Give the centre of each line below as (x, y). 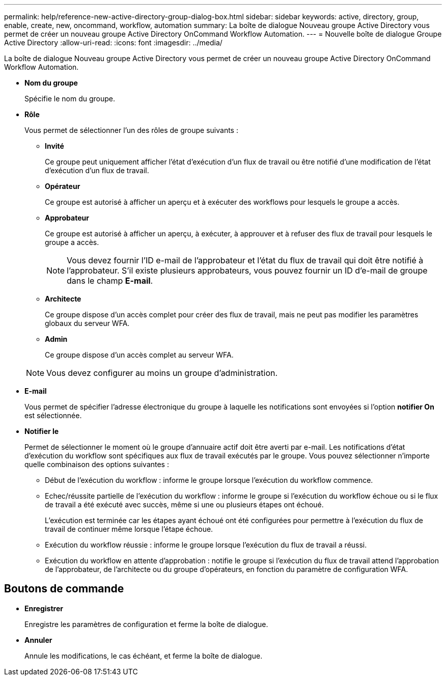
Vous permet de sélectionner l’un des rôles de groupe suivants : (131, 130)
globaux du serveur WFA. (87, 323)
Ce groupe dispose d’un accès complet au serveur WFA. (139, 355)
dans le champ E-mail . (110, 281)
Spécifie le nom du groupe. (70, 99)
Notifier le (42, 431)
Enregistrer (44, 608)
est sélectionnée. (53, 415)
